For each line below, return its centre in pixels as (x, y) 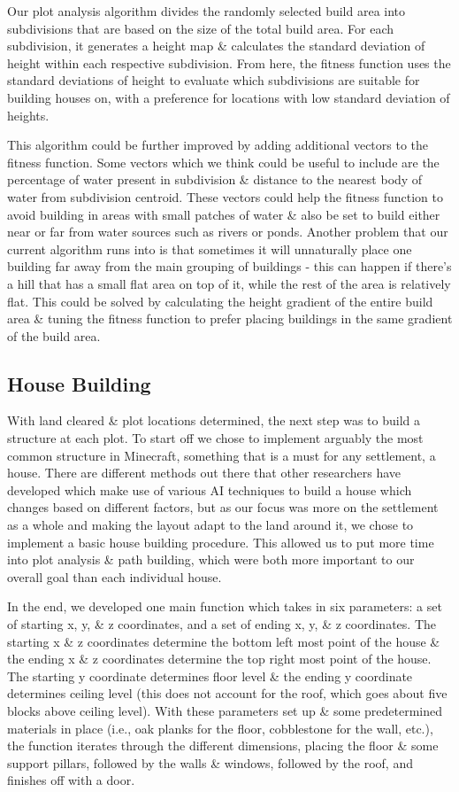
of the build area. (54, 335)
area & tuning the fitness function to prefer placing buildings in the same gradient (230, 318)
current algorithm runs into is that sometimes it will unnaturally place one (210, 248)
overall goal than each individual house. (115, 576)
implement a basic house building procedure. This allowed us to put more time (221, 542)
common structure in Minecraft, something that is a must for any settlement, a (222, 455)
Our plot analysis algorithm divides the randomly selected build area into (207, 11)
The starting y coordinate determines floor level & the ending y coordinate (210, 676)
